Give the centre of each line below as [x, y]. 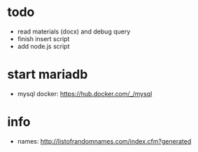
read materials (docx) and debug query [74, 31]
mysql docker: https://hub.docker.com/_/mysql [85, 93]
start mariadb [48, 75]
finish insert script [43, 38]
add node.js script [43, 46]
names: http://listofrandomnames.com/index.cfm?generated [104, 141]
